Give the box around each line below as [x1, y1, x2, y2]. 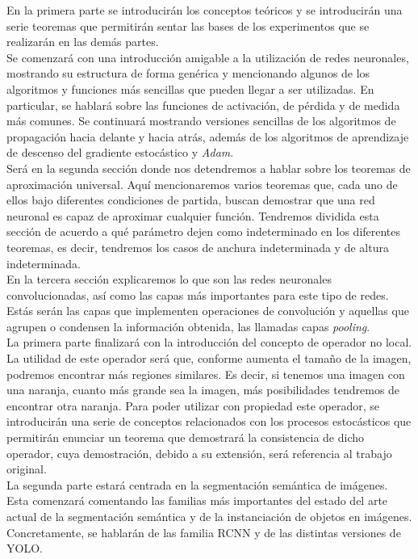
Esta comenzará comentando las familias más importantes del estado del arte [6, 492, 388, 509]
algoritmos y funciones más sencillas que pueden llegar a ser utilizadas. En [6, 80, 374, 97]
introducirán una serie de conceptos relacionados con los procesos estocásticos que [6, 413, 412, 430]
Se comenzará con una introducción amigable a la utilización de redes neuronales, [6, 48, 409, 65]
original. [6, 460, 47, 477]
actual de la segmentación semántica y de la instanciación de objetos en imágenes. [6, 508, 412, 524]
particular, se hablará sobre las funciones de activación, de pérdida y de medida [6, 96, 400, 113]
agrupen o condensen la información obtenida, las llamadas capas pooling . [6, 317, 370, 334]
